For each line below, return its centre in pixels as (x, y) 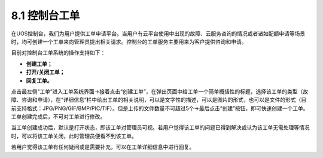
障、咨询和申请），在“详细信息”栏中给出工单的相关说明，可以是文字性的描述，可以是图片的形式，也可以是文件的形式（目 (159, 100)
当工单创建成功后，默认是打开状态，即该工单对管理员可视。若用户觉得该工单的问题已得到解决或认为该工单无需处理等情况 (160, 127)
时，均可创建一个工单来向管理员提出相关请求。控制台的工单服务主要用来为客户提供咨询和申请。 (129, 41)
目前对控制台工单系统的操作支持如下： (58, 53)
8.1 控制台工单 (45, 16)
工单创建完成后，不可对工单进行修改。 (58, 117)
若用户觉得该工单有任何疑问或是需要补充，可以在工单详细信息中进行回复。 (103, 147)
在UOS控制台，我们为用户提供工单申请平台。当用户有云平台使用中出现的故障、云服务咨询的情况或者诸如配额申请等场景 (158, 34)
